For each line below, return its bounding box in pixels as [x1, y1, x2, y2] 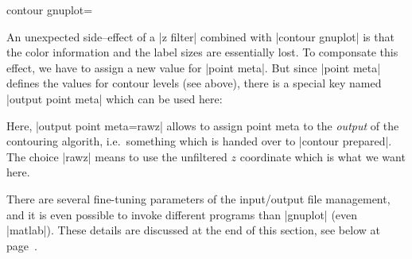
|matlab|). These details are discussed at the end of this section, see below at [6, 222, 380, 238]
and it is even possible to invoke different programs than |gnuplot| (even [6, 206, 358, 222]
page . [6, 237, 37, 253]
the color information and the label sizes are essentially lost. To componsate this [6, 44, 398, 60]
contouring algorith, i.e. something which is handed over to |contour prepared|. [6, 133, 392, 149]
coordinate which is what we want [239, 148, 406, 164]
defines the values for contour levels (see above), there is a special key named [6, 75, 382, 91]
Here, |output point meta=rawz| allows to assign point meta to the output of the [6, 117, 399, 133]
